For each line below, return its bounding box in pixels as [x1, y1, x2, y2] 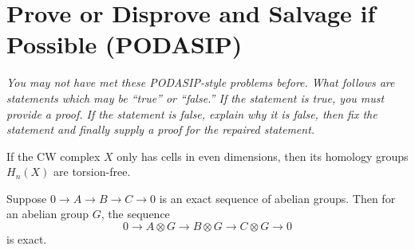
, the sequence [101, 205, 170, 222]
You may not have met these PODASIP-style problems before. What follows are [6, 74, 395, 91]
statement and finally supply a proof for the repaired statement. [6, 121, 315, 138]
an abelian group [6, 205, 89, 222]
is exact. [6, 231, 47, 248]
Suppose [6, 189, 47, 206]
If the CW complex [6, 147, 101, 164]
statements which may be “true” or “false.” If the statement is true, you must [6, 89, 385, 106]
